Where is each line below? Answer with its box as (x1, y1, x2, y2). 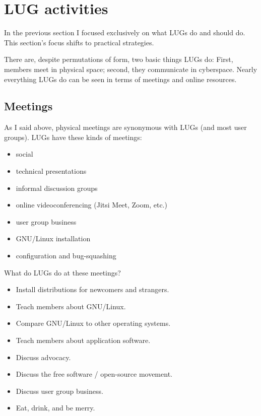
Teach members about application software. (16, 335, 151, 345)
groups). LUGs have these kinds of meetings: (4, 131, 142, 142)
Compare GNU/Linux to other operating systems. (16, 318, 171, 328)
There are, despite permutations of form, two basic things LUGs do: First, (4, 54, 233, 64)
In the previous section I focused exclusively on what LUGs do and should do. (4, 27, 245, 38)
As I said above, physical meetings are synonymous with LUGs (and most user (4, 122, 247, 132)
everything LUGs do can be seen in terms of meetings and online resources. (4, 74, 237, 84)
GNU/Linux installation (16, 233, 91, 244)
